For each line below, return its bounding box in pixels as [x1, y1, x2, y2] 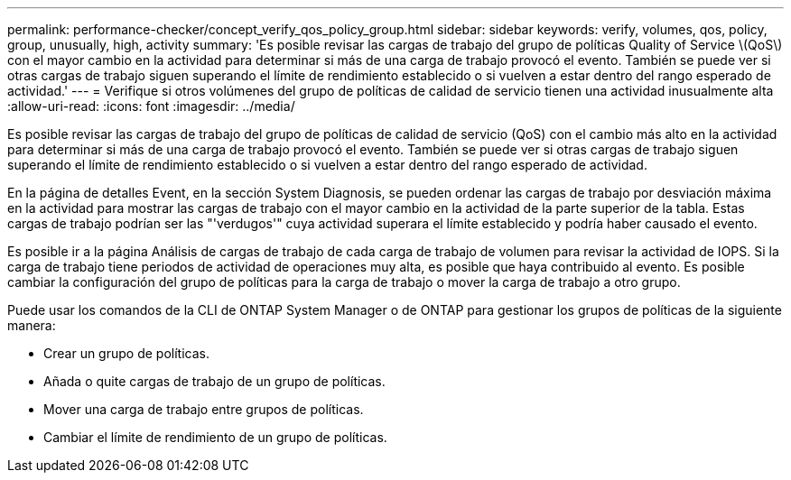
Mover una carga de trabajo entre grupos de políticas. [43, 402, 364, 417]
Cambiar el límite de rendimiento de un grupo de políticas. [43, 429, 387, 445]
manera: [7, 318, 56, 333]
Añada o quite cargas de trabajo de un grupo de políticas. [43, 374, 386, 389]
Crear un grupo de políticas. [43, 346, 209, 361]
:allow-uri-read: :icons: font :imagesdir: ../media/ [7, 98, 295, 114]
